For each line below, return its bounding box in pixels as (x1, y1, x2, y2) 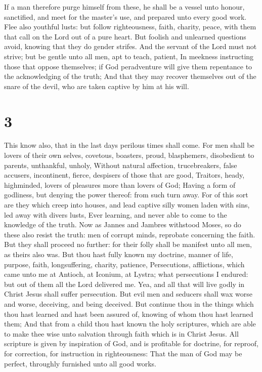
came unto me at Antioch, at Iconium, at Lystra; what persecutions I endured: (4, 269, 248, 279)
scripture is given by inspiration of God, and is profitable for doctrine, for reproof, (4, 338, 258, 349)
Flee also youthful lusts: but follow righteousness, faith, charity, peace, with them (4, 21, 256, 32)
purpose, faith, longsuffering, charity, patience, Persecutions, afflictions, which (4, 259, 245, 269)
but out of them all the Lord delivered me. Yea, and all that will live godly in (4, 278, 245, 289)
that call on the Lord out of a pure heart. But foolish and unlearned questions (4, 31, 246, 42)
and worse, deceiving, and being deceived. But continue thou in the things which (4, 298, 254, 309)
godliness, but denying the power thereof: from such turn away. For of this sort (4, 189, 248, 200)
